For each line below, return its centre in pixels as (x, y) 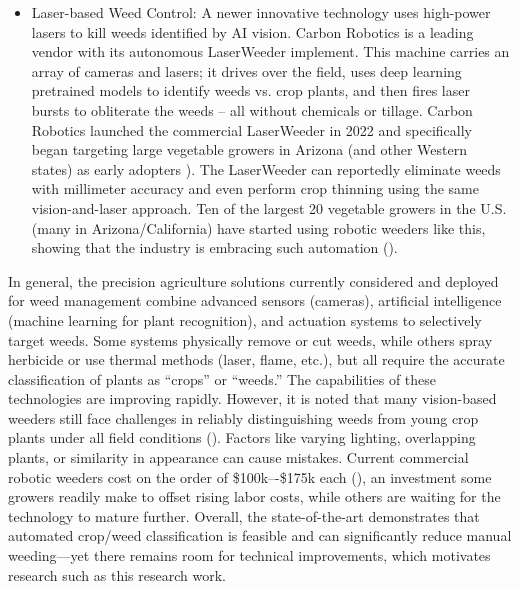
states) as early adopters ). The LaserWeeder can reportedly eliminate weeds (266, 168)
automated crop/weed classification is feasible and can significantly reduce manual (260, 535)
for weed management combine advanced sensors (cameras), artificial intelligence (255, 300)
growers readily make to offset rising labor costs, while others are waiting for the (254, 496)
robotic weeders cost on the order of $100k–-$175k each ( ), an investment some (250, 476)
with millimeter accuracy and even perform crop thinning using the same (255, 188)
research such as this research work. (117, 574)
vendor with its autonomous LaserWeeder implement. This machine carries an (270, 51)
